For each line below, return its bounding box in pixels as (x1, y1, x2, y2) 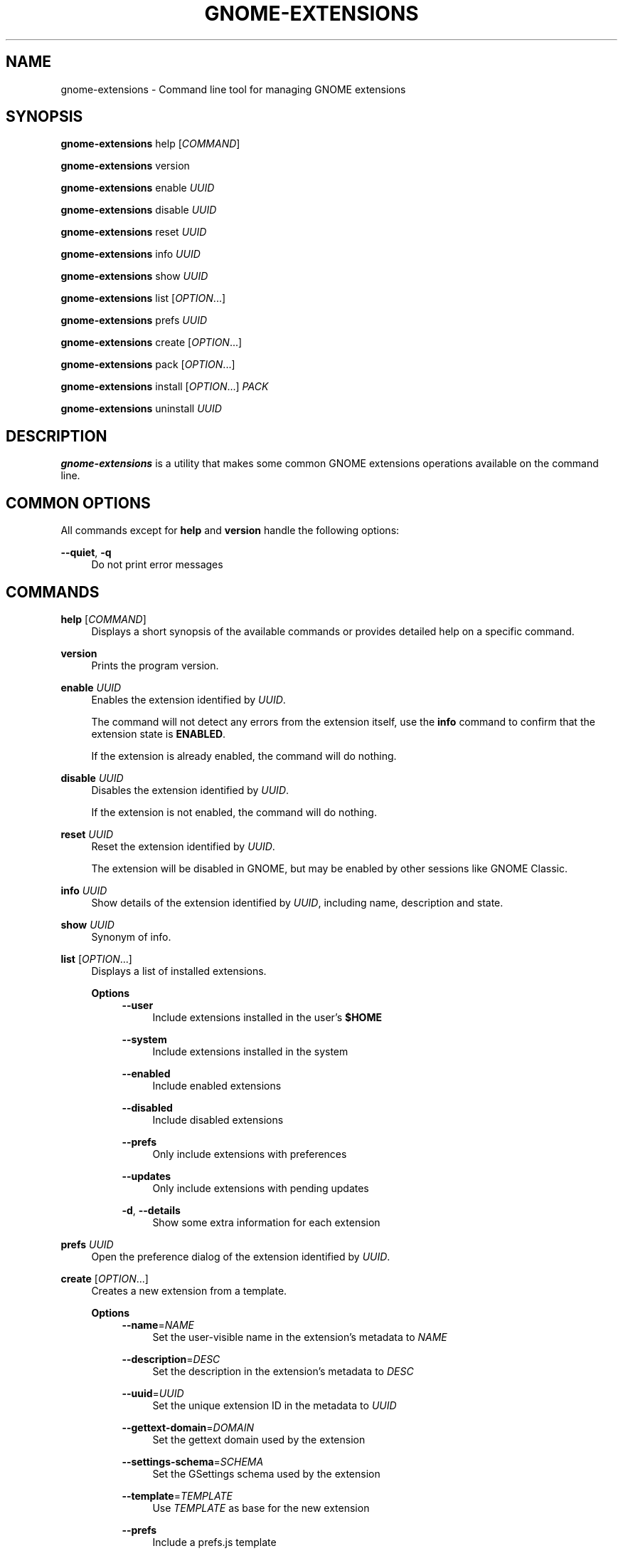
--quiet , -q (60, 546, 112, 559)
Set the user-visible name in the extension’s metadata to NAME (152, 1330, 447, 1343)
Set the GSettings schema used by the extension (152, 1467, 380, 1480)
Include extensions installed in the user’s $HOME (152, 1010, 382, 1023)
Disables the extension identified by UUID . (91, 783, 289, 796)
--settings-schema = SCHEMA (122, 1455, 264, 1468)
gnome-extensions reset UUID (60, 226, 207, 239)
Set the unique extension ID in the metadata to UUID (152, 1399, 397, 1411)
